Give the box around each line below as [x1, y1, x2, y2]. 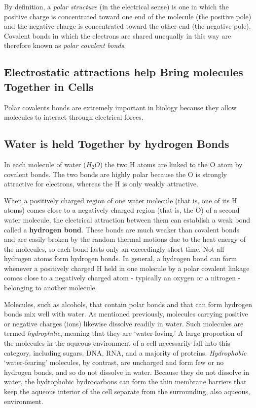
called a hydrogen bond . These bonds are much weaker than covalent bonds [4, 224, 239, 234]
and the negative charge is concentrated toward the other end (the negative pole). [4, 21, 251, 31]
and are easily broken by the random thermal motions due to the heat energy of [4, 234, 246, 244]
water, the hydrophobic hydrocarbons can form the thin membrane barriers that [4, 376, 247, 387]
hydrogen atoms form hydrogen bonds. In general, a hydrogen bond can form [4, 253, 237, 264]
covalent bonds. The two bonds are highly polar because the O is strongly [4, 169, 227, 179]
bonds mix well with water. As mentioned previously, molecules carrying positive [4, 309, 248, 319]
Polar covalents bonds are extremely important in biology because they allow [4, 102, 237, 112]
